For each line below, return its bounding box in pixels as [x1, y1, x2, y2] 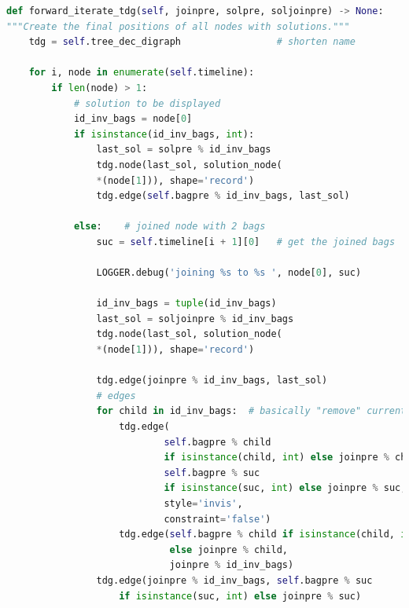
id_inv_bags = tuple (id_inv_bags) [96, 298, 277, 309]
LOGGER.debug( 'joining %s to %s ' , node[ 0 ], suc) [96, 267, 362, 279]
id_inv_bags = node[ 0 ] [73, 113, 193, 125]
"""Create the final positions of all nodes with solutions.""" [6, 20, 350, 32]
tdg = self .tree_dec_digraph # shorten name [28, 36, 356, 48]
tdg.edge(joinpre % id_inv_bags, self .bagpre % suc [96, 574, 373, 586]
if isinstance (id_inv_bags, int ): [73, 128, 255, 140]
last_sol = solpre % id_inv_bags [96, 144, 271, 156]
